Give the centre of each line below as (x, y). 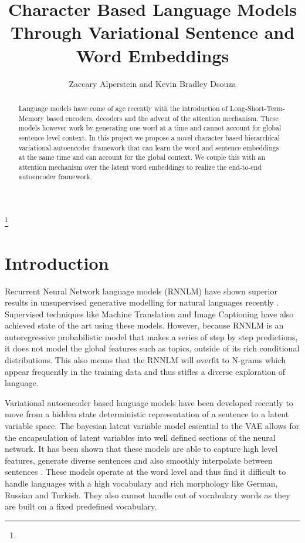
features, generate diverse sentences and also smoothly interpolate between (139, 460)
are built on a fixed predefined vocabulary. (81, 506)
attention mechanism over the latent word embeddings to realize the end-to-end (140, 167)
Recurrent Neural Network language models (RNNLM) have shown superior (141, 291)
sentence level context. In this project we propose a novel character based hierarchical (149, 137)
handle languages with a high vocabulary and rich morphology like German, (141, 483)
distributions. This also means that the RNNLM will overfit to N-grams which (145, 360)
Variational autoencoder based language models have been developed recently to (149, 402)
